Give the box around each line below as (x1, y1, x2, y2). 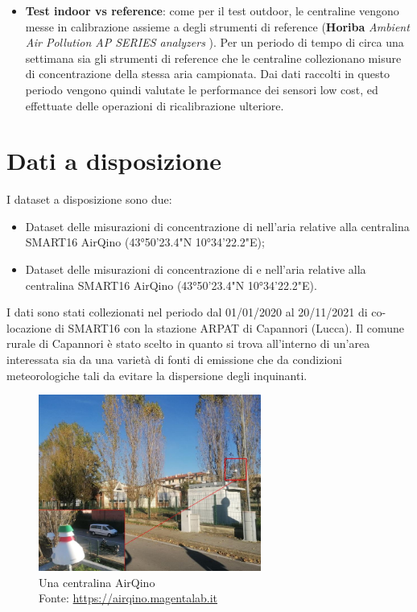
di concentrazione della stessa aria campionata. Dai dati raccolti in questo (25, 65, 390, 82)
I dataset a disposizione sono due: (6, 191, 172, 208)
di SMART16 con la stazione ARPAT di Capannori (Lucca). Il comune (55, 319, 405, 336)
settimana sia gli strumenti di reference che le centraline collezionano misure (25, 49, 402, 66)
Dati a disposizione (6, 144, 221, 177)
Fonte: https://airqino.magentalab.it (39, 589, 218, 606)
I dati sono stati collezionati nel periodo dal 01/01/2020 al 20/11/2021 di (6, 304, 368, 320)
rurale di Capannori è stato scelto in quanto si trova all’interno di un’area (6, 335, 370, 352)
